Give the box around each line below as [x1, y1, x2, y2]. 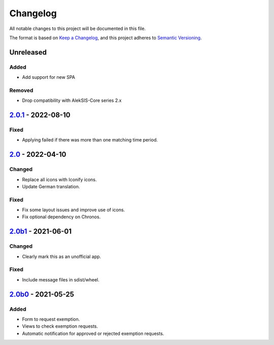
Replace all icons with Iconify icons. [22, 176, 97, 183]
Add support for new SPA [22, 74, 76, 80]
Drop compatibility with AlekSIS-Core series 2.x [22, 97, 122, 104]
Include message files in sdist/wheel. [22, 276, 100, 282]
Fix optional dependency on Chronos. [22, 214, 101, 220]
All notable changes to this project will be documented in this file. [9, 25, 146, 32]
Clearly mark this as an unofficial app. [22, 253, 101, 260]
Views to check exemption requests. [22, 323, 98, 329]
